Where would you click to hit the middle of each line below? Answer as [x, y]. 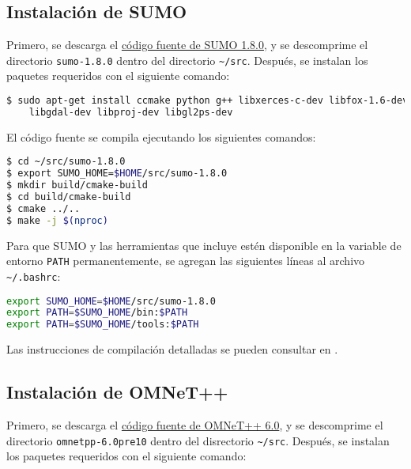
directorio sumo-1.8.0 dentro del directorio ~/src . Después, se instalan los [187, 60]
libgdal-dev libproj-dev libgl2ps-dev [131, 112]
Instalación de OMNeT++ [117, 392]
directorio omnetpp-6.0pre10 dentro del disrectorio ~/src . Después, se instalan [198, 440]
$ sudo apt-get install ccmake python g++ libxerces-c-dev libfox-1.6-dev [207, 101]
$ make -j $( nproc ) [57, 220]
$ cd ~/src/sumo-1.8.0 [66, 162]
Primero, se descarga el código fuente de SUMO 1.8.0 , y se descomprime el [187, 45]
